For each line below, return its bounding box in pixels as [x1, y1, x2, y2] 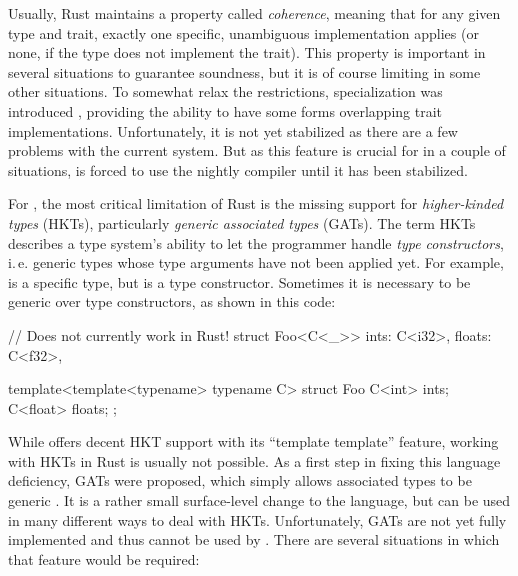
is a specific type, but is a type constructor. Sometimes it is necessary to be [8, 271, 471, 292]
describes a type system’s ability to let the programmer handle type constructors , [8, 232, 504, 253]
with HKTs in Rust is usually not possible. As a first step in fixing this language [8, 450, 501, 471]
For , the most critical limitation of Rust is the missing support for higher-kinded [8, 193, 504, 214]
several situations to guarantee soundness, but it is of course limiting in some [8, 61, 481, 82]
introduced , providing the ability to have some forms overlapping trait [8, 100, 443, 121]
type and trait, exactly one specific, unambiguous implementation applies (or [8, 22, 479, 43]
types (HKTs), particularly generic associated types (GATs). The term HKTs [8, 212, 476, 233]
